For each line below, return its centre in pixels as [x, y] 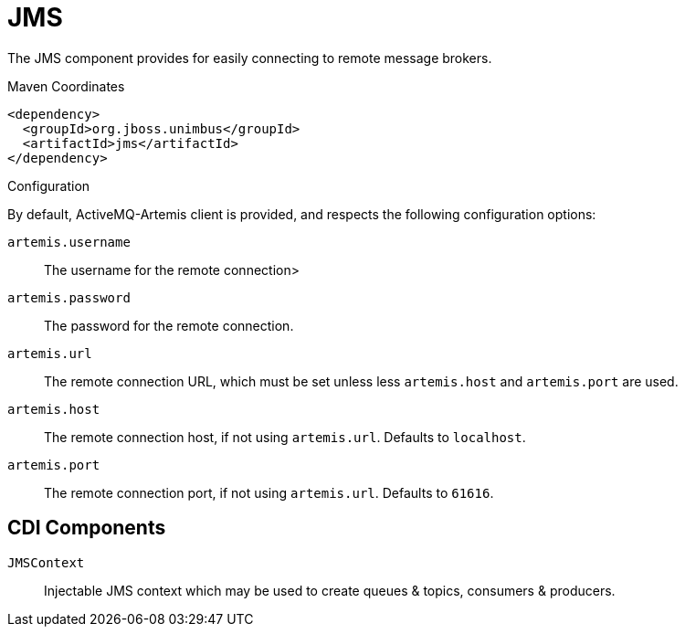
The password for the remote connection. [169, 325]
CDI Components [87, 528]
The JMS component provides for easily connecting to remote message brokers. [250, 58]
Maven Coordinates [66, 86]
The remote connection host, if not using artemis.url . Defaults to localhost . [285, 437]
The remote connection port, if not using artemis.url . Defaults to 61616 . [269, 492]
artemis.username [69, 242]
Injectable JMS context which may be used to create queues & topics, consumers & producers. [330, 590]
